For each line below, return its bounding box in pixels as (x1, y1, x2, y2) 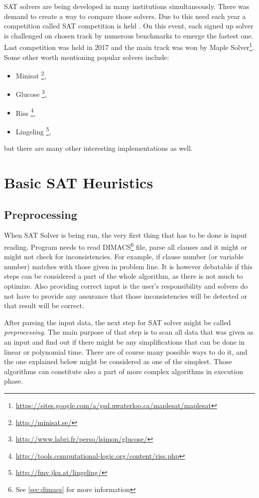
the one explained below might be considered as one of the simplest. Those (4, 356, 232, 367)
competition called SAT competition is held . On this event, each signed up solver (4, 20, 254, 31)
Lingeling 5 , (15, 124, 51, 136)
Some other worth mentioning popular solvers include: (4, 51, 169, 62)
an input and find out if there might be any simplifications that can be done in (4, 336, 245, 347)
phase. (4, 376, 23, 386)
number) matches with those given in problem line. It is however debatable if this (4, 261, 253, 271)
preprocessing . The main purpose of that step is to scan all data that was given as (4, 327, 254, 337)
